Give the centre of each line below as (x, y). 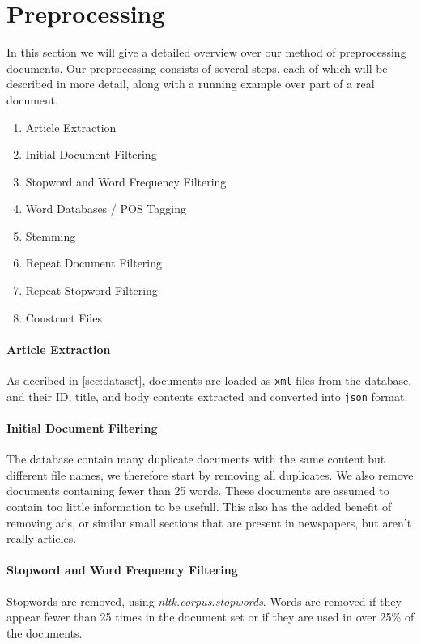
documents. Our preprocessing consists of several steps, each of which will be (197, 68)
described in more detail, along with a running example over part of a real (191, 84)
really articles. (42, 538)
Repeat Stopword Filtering (91, 290)
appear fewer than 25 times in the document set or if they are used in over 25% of (210, 617)
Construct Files (64, 317)
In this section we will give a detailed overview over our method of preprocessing (206, 52)
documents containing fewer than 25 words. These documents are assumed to (198, 490)
